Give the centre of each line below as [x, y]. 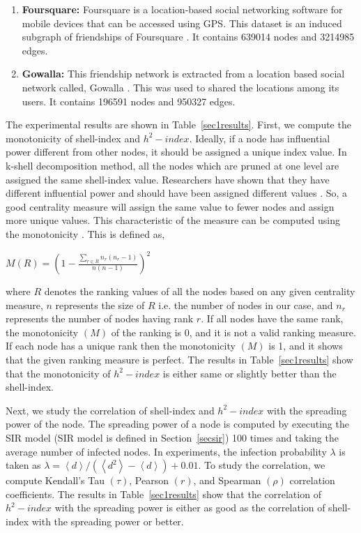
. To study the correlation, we [262, 465]
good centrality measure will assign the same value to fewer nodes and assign [170, 206]
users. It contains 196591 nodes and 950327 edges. [129, 101]
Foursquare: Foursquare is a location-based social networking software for [182, 9]
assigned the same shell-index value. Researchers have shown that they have [168, 179]
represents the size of [100, 305]
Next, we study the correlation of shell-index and [110, 410]
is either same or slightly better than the [249, 373]
